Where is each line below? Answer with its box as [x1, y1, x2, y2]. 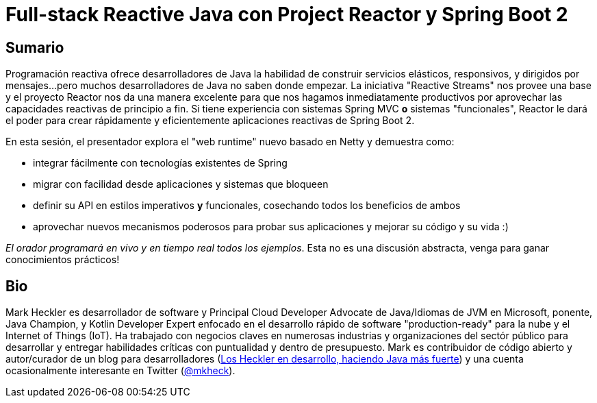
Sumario [5, 38, 64, 56]
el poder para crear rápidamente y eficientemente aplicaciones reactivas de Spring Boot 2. [5, 114, 415, 127]
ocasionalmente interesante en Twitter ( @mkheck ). [5, 365, 236, 377]
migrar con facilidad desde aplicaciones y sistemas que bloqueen [33, 178, 329, 191]
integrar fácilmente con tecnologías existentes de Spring [33, 157, 288, 169]
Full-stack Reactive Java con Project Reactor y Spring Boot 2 [5, 3, 568, 26]
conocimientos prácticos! [5, 254, 120, 266]
